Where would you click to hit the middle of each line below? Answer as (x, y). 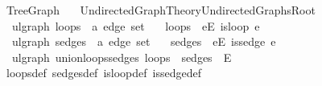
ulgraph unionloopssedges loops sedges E (122, 57)
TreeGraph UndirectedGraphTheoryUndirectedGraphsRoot (161, 10)
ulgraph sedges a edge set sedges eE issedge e (144, 41)
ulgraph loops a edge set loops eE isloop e (136, 25)
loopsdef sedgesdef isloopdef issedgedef (103, 73)
